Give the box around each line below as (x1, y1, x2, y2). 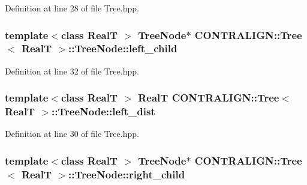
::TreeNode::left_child (68, 41, 177, 56)
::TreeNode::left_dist (52, 104, 155, 119)
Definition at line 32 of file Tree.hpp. (5, 64, 139, 77)
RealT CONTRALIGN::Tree (138, 90, 279, 105)
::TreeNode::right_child (68, 166, 185, 181)
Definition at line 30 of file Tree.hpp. (5, 127, 139, 140)
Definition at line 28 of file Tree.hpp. (5, 2, 139, 14)
